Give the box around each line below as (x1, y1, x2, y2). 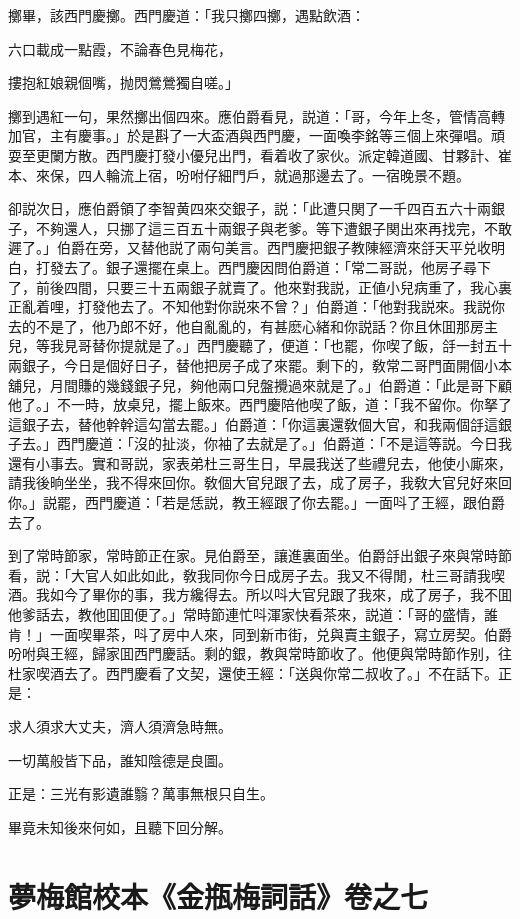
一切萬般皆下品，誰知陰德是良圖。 (8, 749, 232, 770)
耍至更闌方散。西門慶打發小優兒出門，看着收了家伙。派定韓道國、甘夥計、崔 (8, 144, 512, 165)
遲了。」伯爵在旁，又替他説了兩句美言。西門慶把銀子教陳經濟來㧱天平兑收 (8, 237, 491, 258)
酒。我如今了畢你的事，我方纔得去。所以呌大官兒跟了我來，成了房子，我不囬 (8, 584, 512, 605)
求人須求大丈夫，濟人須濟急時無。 (8, 716, 232, 736)
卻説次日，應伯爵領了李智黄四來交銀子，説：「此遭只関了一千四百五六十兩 (8, 198, 491, 219)
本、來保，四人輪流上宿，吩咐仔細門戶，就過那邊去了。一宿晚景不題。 (8, 164, 470, 185)
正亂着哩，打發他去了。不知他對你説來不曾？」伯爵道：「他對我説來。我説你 (8, 296, 505, 317)
